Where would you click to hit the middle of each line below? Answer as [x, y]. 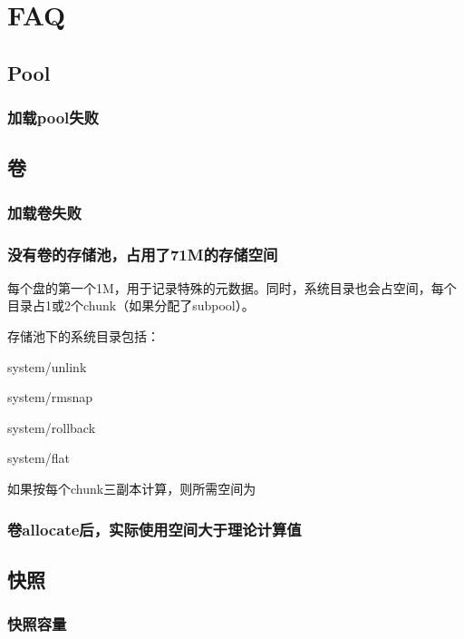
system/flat [39, 458]
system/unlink [47, 366]
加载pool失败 [53, 118]
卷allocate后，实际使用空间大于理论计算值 [155, 529]
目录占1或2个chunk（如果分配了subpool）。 [131, 305]
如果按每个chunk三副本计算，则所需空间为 [132, 488]
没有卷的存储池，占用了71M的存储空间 [143, 254]
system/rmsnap [50, 397]
